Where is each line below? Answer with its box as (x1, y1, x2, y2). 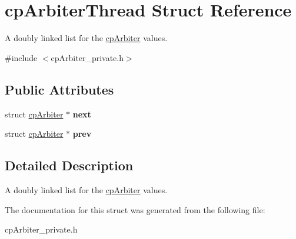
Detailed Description (5, 156, 134, 174)
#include (5, 51, 38, 63)
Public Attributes (5, 80, 114, 98)
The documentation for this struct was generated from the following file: (5, 203, 265, 216)
